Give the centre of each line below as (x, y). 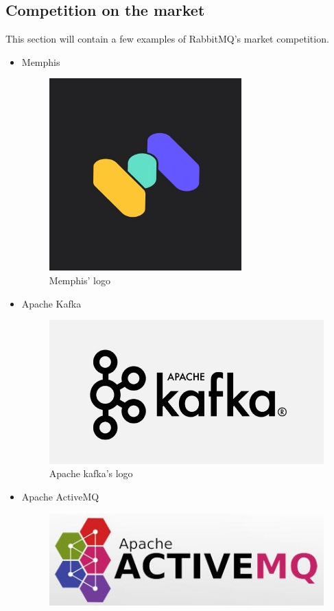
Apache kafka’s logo (91, 473)
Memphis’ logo (80, 280)
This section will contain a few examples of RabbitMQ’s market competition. (167, 39)
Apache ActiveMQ (60, 496)
